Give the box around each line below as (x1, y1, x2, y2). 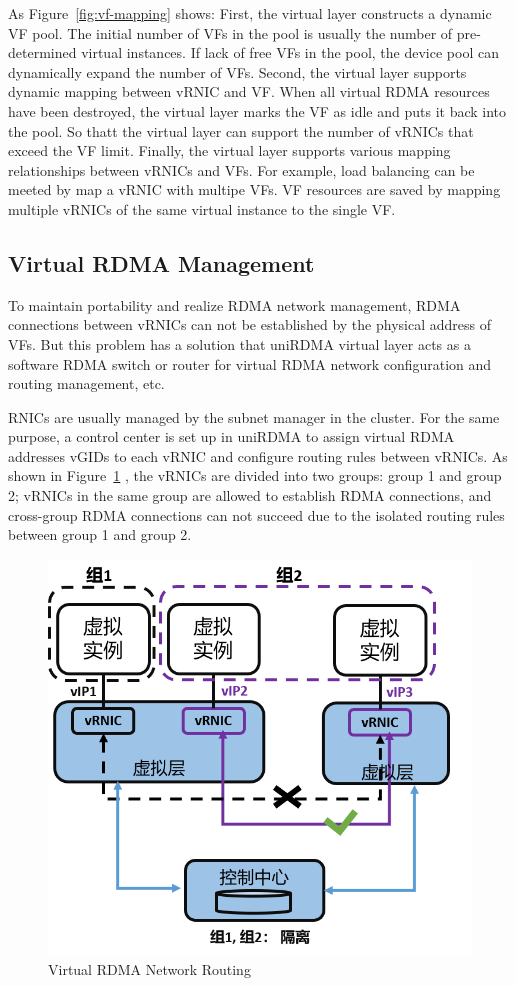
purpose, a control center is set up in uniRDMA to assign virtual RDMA (8, 426, 455, 447)
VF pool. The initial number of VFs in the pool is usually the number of (8, 22, 453, 43)
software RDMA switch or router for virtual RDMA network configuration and (8, 353, 492, 374)
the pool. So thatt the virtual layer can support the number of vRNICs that (8, 120, 474, 141)
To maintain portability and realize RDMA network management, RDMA (8, 294, 461, 315)
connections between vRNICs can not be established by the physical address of (8, 314, 491, 335)
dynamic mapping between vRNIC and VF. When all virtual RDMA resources (8, 81, 490, 102)
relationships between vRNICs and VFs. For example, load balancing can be (8, 159, 475, 180)
